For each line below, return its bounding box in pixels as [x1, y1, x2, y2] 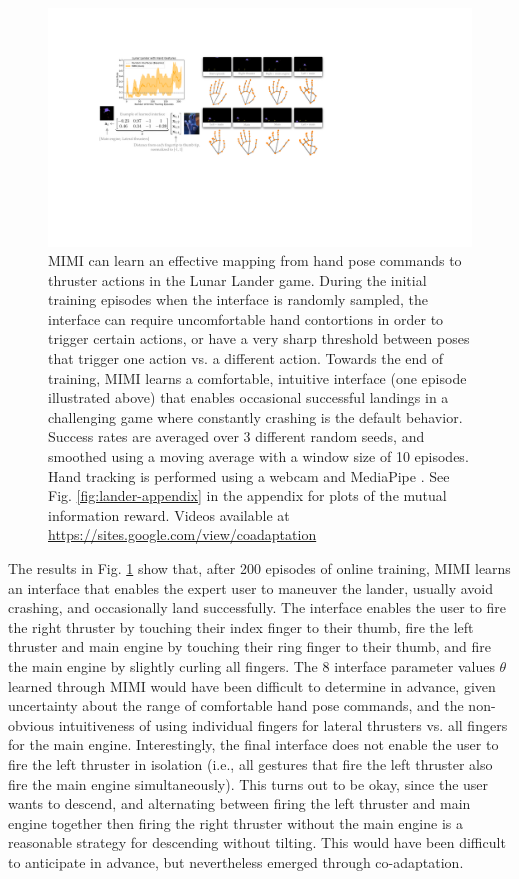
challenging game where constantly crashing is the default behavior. [48, 406, 463, 427]
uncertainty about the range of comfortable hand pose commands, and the [8, 695, 464, 716]
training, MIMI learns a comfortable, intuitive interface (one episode [48, 367, 467, 388]
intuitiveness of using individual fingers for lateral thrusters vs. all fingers [58, 714, 508, 735]
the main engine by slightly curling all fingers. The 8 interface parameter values [8, 655, 495, 676]
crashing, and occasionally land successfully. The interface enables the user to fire [8, 597, 507, 618]
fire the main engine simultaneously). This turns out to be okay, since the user [8, 773, 489, 794]
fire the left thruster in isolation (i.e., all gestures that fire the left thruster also [8, 753, 493, 774]
